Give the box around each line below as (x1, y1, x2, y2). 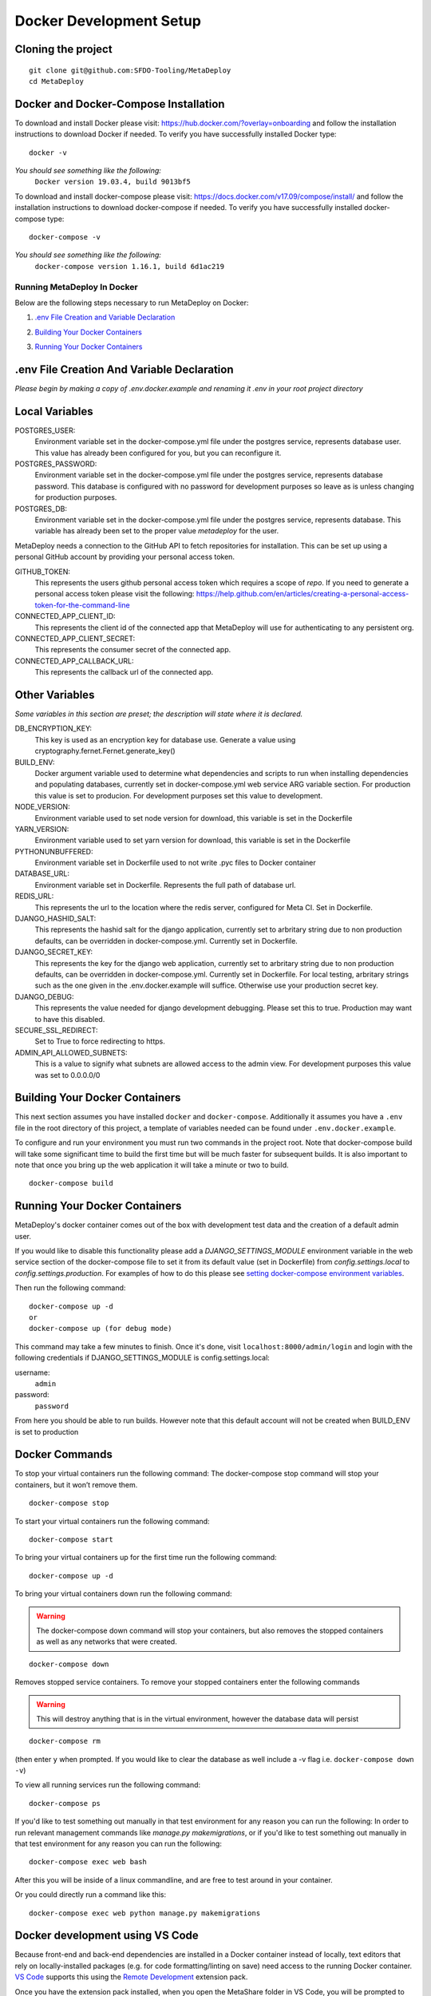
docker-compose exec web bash (29, 1857, 148, 1867)
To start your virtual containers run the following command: (14, 1516, 211, 1526)
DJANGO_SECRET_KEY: (14, 947, 93, 957)
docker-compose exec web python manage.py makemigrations (29, 1908, 261, 1918)
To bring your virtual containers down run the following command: (14, 1589, 232, 1598)
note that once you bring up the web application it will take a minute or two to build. (14, 1160, 289, 1170)
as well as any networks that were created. (36, 1637, 177, 1646)
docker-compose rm (29, 1737, 101, 1746)
